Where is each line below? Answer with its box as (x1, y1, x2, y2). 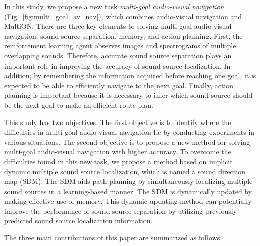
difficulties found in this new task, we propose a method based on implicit (4, 156, 233, 166)
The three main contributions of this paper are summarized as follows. (4, 232, 222, 243)
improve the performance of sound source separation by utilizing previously (4, 205, 237, 216)
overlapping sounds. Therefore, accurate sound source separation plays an (4, 50, 232, 60)
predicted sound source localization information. (4, 215, 153, 226)
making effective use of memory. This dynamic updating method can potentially (4, 196, 252, 206)
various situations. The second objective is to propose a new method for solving (4, 136, 250, 147)
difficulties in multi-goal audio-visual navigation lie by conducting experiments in (4, 127, 255, 137)
